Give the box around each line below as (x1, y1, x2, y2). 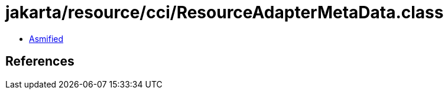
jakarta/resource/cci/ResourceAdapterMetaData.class (5, 2, 444, 22)
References (5, 54, 74, 69)
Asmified (29, 33, 64, 44)
